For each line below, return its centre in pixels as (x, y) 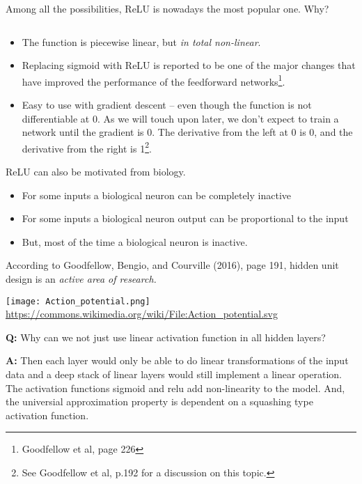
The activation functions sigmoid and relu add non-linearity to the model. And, (175, 388)
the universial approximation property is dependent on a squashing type (159, 401)
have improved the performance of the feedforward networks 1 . (154, 80)
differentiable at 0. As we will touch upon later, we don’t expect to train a (180, 118)
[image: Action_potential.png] (78, 301)
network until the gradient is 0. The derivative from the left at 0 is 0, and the (187, 132)
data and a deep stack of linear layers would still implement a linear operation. (174, 374)
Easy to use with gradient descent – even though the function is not (167, 105)
